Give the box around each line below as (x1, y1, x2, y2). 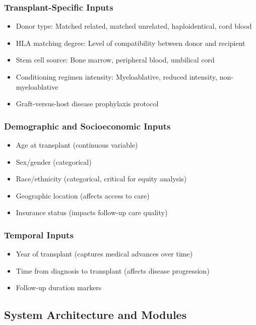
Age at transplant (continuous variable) (16, 140, 138, 150)
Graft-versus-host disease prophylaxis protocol (16, 98, 159, 109)
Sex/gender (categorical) (16, 156, 92, 167)
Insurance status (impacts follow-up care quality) (16, 207, 168, 218)
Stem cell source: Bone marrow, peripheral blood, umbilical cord (16, 54, 215, 65)
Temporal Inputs (4, 228, 74, 241)
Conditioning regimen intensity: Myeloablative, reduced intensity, (16, 72, 218, 82)
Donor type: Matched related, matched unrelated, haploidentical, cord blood (16, 21, 252, 31)
